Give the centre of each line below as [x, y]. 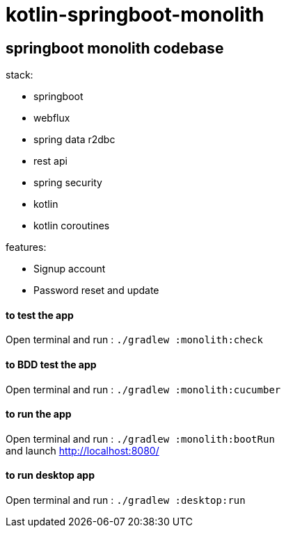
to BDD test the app [51, 364]
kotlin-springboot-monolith [135, 15]
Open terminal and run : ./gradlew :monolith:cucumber [143, 389]
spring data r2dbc [74, 140]
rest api [50, 161]
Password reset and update [96, 290]
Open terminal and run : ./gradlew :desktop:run [126, 500]
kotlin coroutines [72, 226]
